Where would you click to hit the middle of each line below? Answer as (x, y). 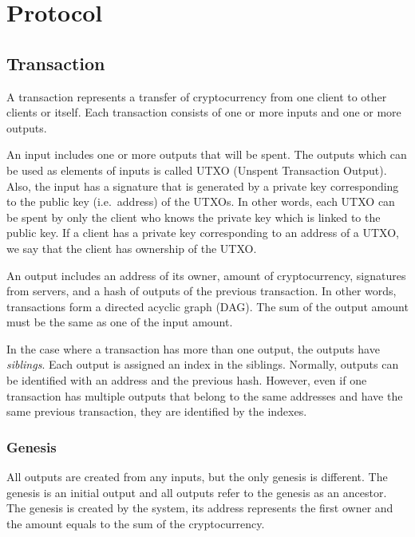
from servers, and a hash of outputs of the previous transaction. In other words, (202, 291)
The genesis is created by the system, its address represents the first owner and (200, 508)
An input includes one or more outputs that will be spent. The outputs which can (207, 154)
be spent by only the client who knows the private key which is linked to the (194, 217)
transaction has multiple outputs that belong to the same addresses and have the (205, 395)
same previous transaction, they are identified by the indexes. (157, 411)
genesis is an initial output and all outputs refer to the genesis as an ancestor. (197, 492)
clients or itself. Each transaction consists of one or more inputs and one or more (204, 112)
